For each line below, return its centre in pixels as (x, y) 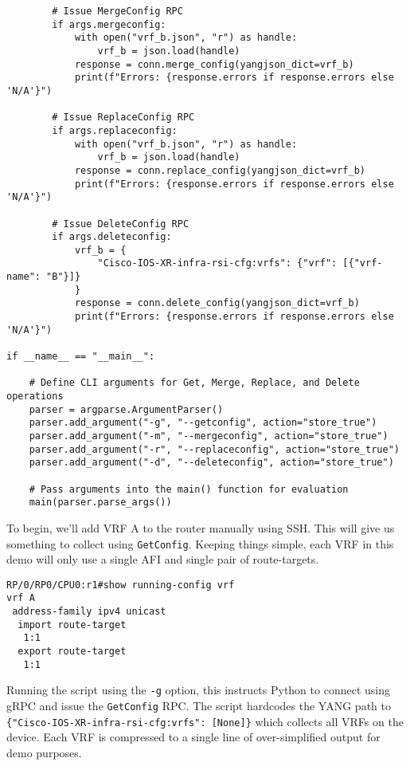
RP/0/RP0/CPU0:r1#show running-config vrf (121, 585)
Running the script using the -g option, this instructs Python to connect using (198, 690)
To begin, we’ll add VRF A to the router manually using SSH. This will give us (201, 527)
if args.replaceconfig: (115, 130)
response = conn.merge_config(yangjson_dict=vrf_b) (214, 64)
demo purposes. (44, 752)
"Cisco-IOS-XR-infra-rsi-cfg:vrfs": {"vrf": (217, 263)
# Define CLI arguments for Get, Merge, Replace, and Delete (194, 383)
